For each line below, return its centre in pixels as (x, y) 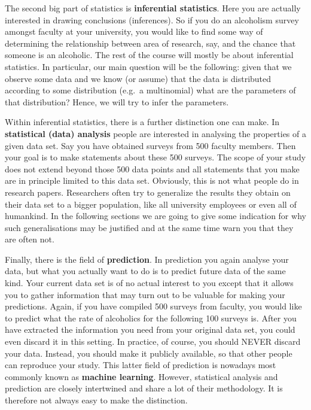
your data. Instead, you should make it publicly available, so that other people (149, 353)
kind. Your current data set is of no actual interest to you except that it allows (149, 283)
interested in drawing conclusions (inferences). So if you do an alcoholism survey (152, 19)
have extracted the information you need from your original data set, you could (150, 329)
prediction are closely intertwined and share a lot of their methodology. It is (144, 388)
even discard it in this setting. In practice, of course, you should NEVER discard (153, 341)
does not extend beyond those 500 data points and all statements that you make (152, 168)
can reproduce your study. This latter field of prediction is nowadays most (141, 365)
